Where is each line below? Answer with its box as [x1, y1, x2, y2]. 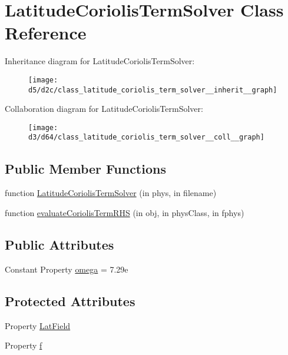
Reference [5, 21, 87, 45]
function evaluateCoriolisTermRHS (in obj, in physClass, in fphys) [5, 206, 244, 218]
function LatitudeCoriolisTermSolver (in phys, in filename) [5, 187, 217, 199]
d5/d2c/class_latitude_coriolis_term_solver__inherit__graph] [28, 85, 277, 94]
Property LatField [5, 319, 71, 331]
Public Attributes [5, 235, 114, 253]
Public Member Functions [5, 159, 166, 177]
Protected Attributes [5, 291, 135, 310]
